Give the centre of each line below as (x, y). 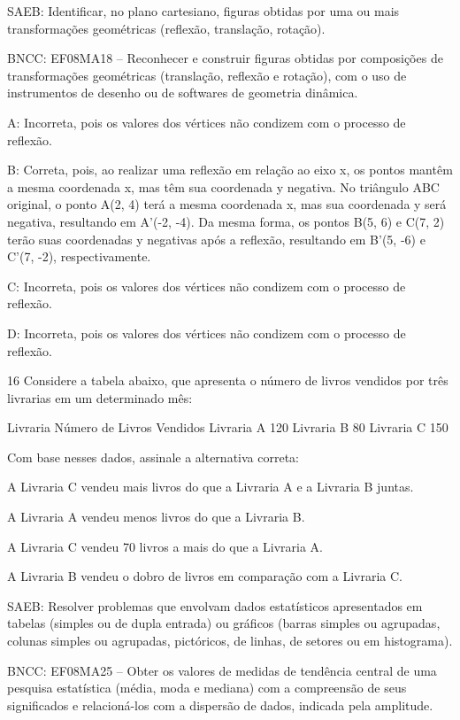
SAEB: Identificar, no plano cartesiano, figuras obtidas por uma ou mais (203, 11)
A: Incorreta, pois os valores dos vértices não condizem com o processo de (207, 122)
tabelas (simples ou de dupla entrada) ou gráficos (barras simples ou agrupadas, (224, 623)
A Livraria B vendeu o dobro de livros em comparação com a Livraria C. (205, 576)
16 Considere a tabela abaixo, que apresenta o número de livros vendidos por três (228, 380)
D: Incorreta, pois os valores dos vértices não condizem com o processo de (207, 333)
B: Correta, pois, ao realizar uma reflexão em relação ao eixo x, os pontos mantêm (230, 170)
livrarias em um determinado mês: (100, 397)
